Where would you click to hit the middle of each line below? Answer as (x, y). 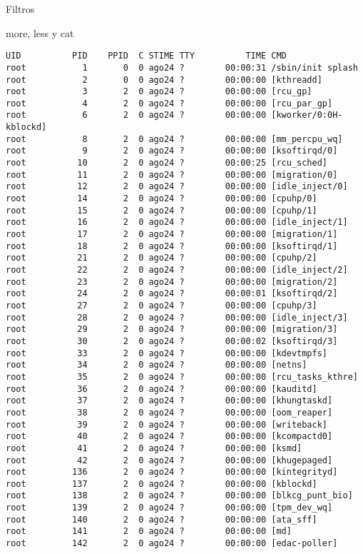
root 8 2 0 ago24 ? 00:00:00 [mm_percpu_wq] (174, 139)
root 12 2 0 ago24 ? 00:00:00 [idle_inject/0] (177, 187)
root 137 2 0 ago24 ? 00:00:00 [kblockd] (162, 484)
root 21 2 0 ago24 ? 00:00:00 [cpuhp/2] (162, 258)
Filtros (20, 9)
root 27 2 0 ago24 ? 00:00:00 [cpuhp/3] (162, 305)
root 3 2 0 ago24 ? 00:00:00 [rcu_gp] (159, 92)
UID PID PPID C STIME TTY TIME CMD (146, 56)
